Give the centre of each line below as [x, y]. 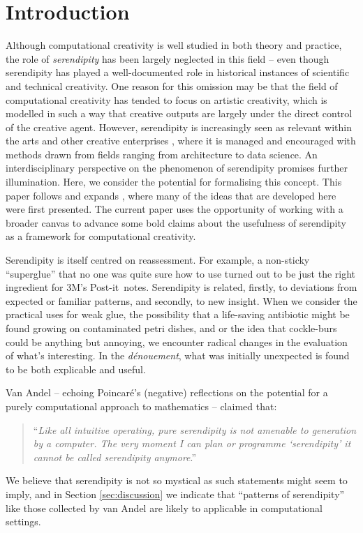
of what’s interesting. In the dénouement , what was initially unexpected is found [178, 355]
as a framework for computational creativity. [101, 236]
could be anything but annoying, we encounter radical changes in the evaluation [177, 341]
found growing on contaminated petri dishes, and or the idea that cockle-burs [171, 328]
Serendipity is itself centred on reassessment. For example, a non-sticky [158, 260]
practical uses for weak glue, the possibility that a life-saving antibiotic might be [178, 314]
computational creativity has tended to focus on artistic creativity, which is [166, 99]
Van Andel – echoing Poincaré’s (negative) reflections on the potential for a [167, 392]
